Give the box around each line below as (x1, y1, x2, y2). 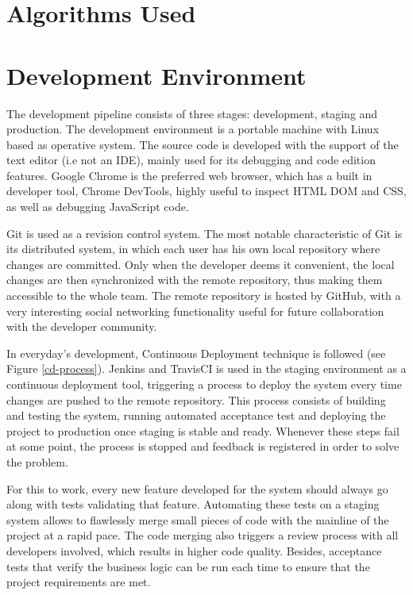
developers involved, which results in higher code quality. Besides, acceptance (6, 542, 382, 559)
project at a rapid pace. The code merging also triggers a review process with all (6, 527, 399, 543)
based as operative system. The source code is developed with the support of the (6, 136, 399, 152)
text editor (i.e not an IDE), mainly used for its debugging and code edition (6, 152, 376, 168)
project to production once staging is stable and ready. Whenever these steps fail (6, 422, 399, 439)
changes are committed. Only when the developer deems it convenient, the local (6, 255, 395, 272)
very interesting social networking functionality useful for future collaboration (6, 302, 384, 319)
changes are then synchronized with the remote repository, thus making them (6, 271, 383, 288)
